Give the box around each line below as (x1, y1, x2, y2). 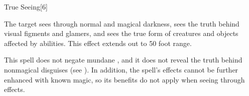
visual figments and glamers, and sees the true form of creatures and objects (4, 28, 238, 38)
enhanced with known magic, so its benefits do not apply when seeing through (4, 74, 245, 84)
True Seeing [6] (4, 1, 48, 11)
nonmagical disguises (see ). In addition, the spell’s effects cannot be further (4, 64, 238, 74)
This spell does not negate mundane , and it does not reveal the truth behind (4, 54, 242, 65)
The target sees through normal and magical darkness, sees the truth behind (4, 18, 239, 28)
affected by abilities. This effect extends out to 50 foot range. (4, 37, 192, 48)
